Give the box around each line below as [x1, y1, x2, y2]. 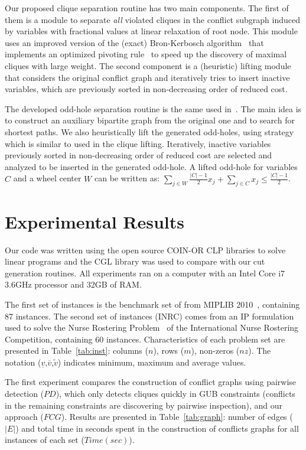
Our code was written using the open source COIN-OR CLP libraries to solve [5, 243, 286, 256]
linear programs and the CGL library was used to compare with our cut [5, 255, 265, 268]
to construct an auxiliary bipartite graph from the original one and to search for [5, 114, 295, 126]
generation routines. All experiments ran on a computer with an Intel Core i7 [5, 266, 285, 279]
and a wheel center [13, 172, 82, 184]
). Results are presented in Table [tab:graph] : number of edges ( [61, 410, 293, 423]
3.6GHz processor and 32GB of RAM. [5, 278, 142, 291]
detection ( [5, 387, 44, 400]
